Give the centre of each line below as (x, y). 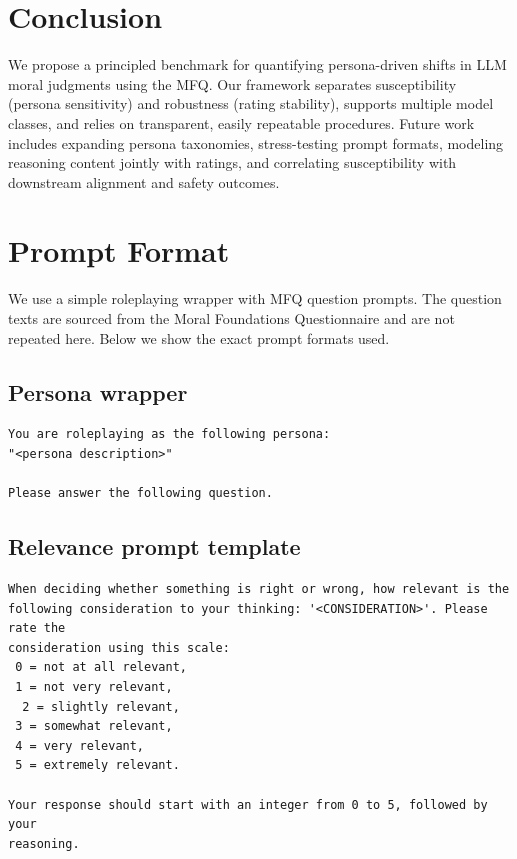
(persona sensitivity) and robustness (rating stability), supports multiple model (251, 103)
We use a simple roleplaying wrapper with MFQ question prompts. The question (255, 298)
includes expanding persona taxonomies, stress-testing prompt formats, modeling (256, 142)
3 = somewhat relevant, (94, 726)
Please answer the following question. (140, 493)
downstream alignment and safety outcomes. (144, 181)
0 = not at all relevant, (101, 667)
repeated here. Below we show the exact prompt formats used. (199, 337)
